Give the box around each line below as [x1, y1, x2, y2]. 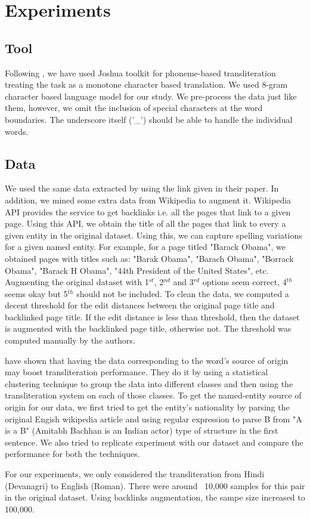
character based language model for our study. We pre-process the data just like [5, 89, 297, 102]
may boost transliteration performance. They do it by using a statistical [5, 366, 268, 378]
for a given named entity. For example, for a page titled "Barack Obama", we [5, 240, 286, 253]
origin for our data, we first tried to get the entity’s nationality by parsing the [5, 401, 290, 413]
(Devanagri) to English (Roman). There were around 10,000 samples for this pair [5, 479, 305, 492]
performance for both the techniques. [5, 447, 140, 460]
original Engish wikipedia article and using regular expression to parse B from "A [5, 412, 302, 425]
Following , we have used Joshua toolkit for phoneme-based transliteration [5, 66, 276, 79]
